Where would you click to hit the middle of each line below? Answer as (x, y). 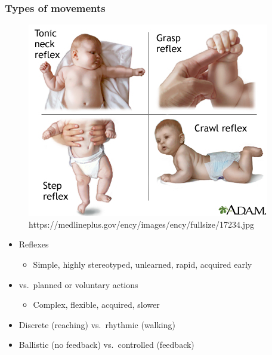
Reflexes (34, 244)
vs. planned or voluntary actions (78, 284)
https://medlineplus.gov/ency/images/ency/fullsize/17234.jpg (141, 224)
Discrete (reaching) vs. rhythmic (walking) (97, 324)
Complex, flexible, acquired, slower (96, 304)
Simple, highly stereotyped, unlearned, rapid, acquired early (143, 264)
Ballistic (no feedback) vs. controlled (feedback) (106, 345)
